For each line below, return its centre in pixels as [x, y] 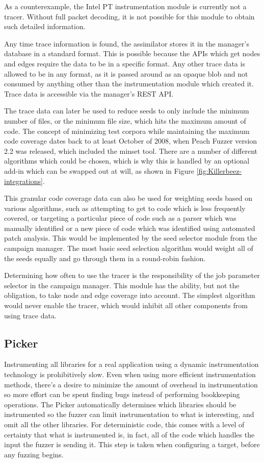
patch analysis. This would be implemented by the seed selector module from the [131, 238]
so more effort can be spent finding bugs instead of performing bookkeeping [122, 394]
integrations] [23, 181]
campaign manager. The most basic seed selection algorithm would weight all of [129, 248]
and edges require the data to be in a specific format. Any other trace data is [125, 63]
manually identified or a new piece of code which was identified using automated [130, 228]
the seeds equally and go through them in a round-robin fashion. [105, 258]
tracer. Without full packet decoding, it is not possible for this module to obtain [129, 16]
